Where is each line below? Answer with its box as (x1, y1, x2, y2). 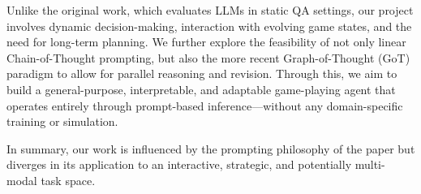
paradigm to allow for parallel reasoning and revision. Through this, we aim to (6, 65, 397, 82)
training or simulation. (6, 113, 118, 130)
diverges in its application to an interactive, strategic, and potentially (6, 156, 352, 173)
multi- (354, 156, 385, 173)
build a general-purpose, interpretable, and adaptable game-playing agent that (6, 80, 396, 97)
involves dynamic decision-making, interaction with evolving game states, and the (6, 17, 412, 34)
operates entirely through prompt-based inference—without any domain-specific (6, 97, 403, 114)
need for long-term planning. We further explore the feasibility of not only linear (6, 33, 406, 50)
